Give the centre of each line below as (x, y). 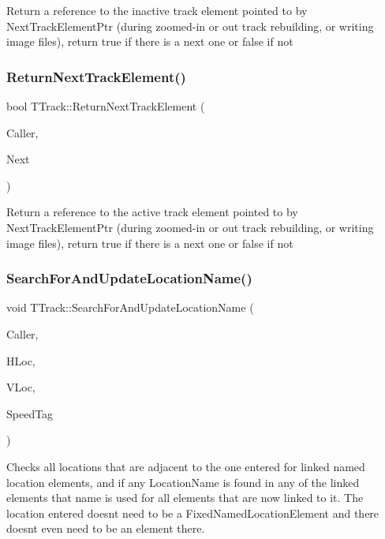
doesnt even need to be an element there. (106, 528)
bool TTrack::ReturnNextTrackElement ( (106, 106)
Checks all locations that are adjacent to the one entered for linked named (186, 466)
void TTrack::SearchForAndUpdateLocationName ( (130, 307)
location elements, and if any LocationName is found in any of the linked (183, 482)
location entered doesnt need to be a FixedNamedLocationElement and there (193, 513)
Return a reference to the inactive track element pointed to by (157, 10)
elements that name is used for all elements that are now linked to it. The (185, 498)
